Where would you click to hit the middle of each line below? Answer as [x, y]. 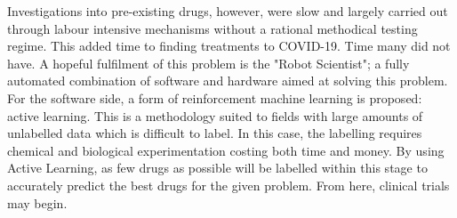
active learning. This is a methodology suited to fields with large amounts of [215, 115]
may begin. [37, 202]
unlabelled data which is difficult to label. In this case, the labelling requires [215, 133]
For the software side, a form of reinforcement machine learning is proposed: [215, 97]
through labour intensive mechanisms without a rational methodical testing [212, 28]
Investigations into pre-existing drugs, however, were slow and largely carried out [228, 11]
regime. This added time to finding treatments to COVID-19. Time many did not [229, 46]
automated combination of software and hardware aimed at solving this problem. [228, 81]
